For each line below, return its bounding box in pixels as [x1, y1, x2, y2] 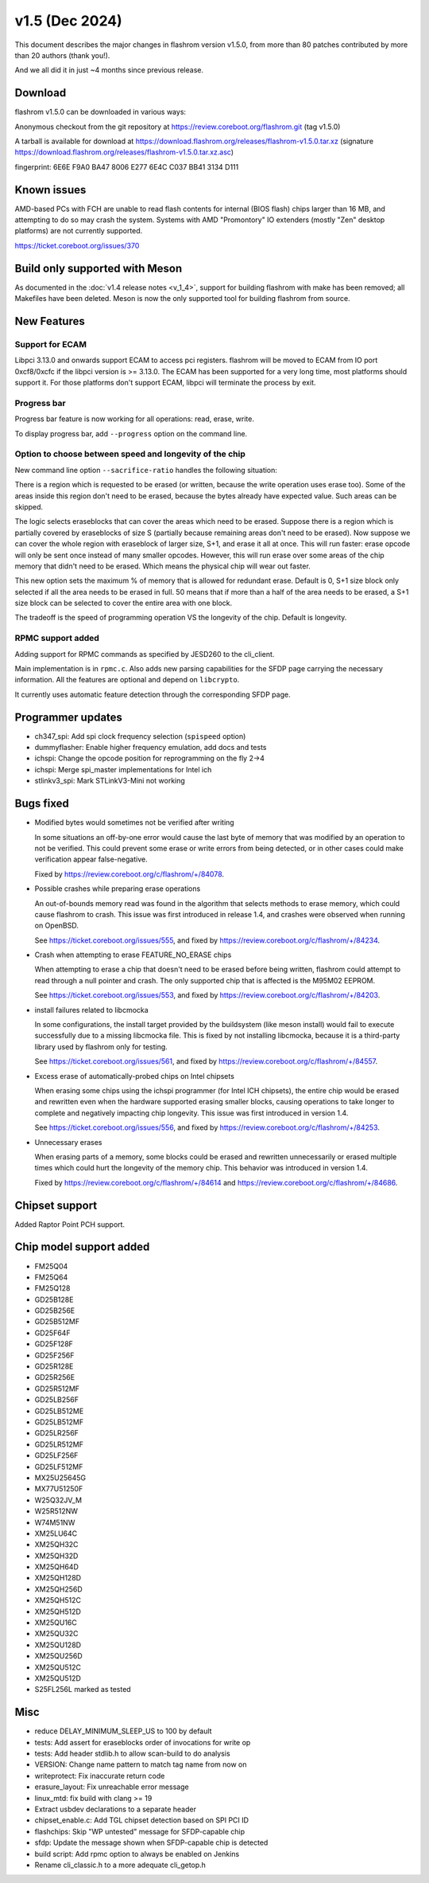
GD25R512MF [34, 1384, 79, 1393]
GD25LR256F [34, 1428, 79, 1438]
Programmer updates [14, 710, 123, 724]
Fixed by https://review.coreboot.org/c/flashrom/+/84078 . [34, 869, 225, 879]
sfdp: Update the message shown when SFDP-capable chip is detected [34, 1838, 269, 1847]
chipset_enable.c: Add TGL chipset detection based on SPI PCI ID [34, 1815, 249, 1825]
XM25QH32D [34, 1551, 79, 1561]
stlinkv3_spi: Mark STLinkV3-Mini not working [34, 776, 186, 786]
